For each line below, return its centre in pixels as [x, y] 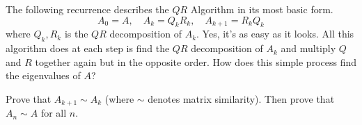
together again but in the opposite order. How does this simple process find [196, 61]
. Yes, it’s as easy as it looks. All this [275, 34]
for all [54, 113]
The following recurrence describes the [87, 9]
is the [76, 34]
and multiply [308, 48]
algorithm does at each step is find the [88, 48]
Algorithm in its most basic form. [262, 9]
